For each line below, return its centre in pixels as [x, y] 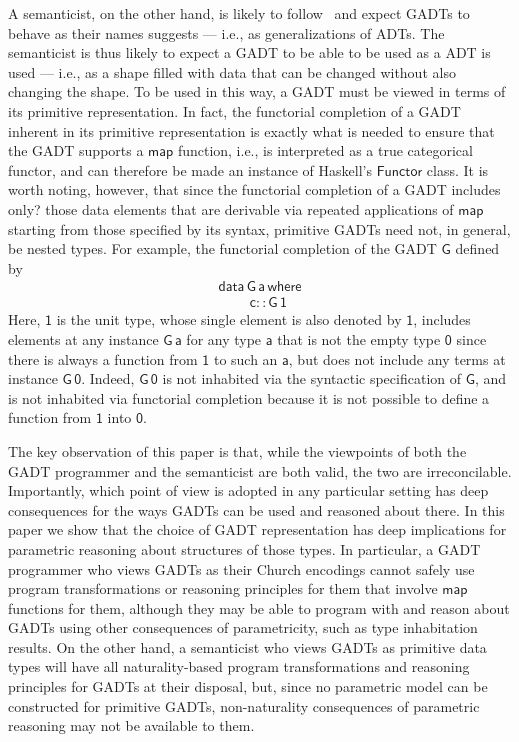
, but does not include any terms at [397, 358]
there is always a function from [103, 358]
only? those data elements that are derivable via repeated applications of [231, 208]
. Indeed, [108, 378]
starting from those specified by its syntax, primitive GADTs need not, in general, [259, 228]
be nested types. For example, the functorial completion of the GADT [222, 248]
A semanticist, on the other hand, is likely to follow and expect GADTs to [239, 13]
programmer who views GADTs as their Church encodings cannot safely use [241, 568]
